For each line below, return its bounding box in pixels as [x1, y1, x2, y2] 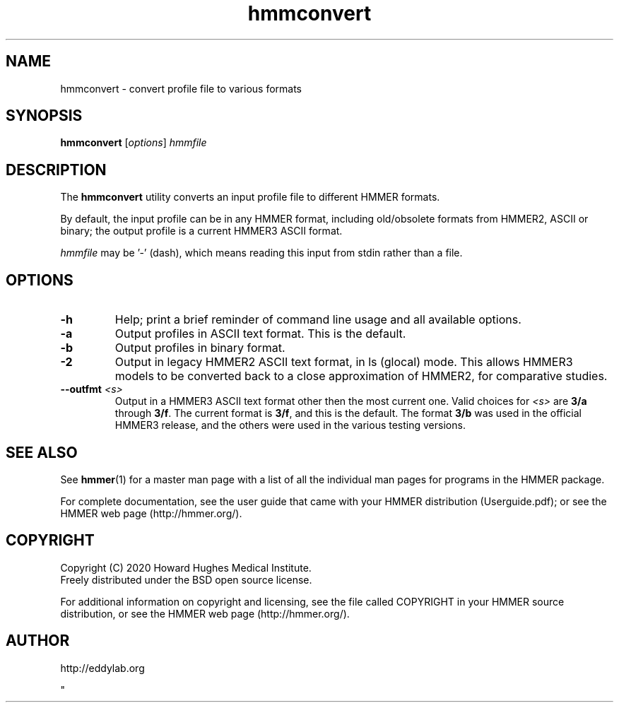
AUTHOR [6, 632, 70, 650]
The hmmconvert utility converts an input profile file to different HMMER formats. [60, 191, 440, 203]
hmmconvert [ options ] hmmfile [60, 136, 207, 149]
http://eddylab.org [60, 661, 145, 674]
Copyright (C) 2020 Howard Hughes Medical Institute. [60, 561, 312, 574]
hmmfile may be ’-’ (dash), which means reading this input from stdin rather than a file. [60, 247, 463, 259]
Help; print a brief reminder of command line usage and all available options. [114, 312, 521, 327]
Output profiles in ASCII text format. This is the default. [114, 326, 406, 341]
